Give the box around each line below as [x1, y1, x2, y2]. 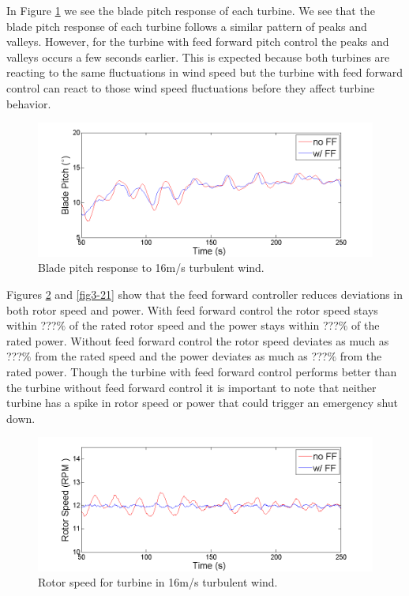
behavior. [6, 95, 51, 111]
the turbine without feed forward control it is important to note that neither [6, 379, 377, 395]
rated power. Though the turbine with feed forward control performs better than [6, 363, 397, 379]
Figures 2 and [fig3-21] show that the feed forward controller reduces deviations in [6, 285, 403, 302]
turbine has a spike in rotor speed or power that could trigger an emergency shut [6, 394, 399, 411]
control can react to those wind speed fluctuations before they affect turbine [6, 79, 375, 96]
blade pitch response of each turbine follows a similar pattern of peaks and [6, 17, 367, 34]
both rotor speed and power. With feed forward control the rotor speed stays [6, 301, 378, 318]
